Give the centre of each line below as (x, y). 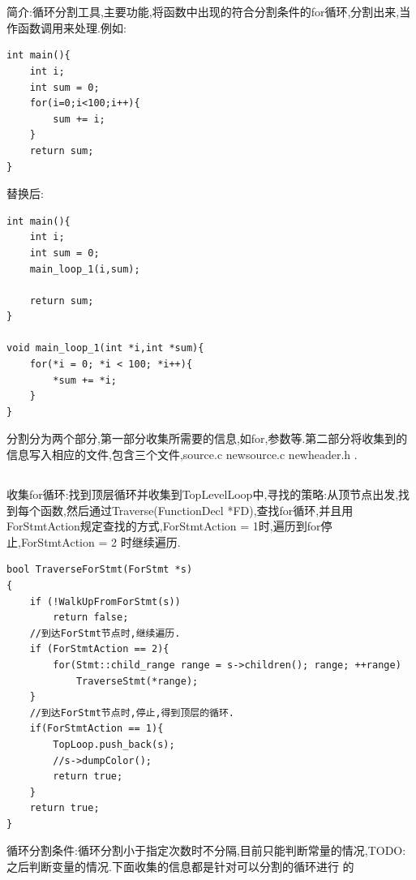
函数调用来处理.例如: (72, 27)
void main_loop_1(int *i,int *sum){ (105, 348)
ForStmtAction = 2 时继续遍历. (101, 541)
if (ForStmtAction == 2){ (99, 649)
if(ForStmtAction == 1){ (96, 729)
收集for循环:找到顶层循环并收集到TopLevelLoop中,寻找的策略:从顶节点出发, (203, 494)
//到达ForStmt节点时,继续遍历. (105, 633)
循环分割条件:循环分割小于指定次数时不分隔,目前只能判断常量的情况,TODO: (206, 850)
